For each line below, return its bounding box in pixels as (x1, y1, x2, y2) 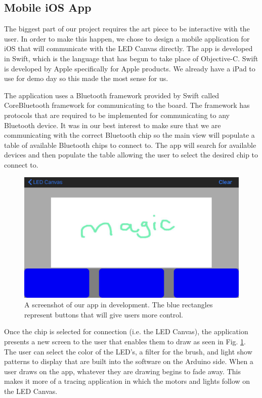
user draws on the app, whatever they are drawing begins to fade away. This (4, 366, 241, 376)
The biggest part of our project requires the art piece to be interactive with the (4, 23, 250, 34)
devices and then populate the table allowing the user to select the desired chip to (4, 149, 258, 160)
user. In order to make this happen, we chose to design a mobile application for (4, 33, 250, 44)
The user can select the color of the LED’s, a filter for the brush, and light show (4, 346, 252, 356)
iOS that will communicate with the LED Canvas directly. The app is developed (4, 43, 253, 54)
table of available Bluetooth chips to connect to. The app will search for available (4, 139, 256, 150)
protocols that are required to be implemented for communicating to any (4, 109, 230, 120)
